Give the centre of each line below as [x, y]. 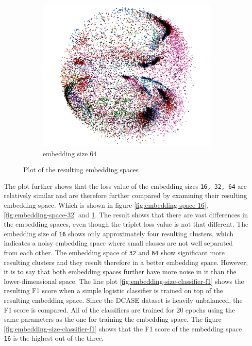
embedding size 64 [70, 153]
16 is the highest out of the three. [54, 338]
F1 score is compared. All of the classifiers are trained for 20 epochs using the [119, 309]
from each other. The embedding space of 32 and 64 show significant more [114, 252]
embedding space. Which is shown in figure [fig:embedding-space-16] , [106, 205]
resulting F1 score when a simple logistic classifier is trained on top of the [114, 290]
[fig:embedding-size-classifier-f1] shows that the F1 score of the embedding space [123, 328]
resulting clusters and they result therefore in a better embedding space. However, [126, 262]
